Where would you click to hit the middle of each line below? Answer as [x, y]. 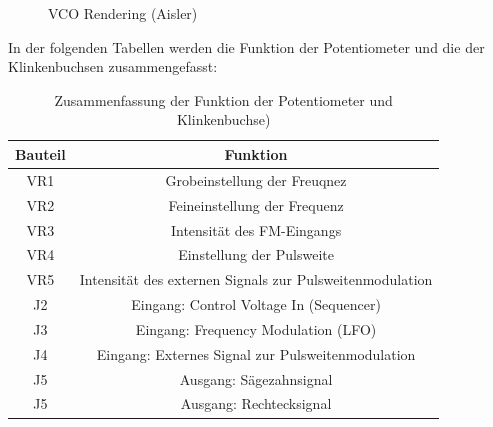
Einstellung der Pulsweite [256, 254]
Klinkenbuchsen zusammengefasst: [113, 66]
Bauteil [40, 153]
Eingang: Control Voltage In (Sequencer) [256, 304]
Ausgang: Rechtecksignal [256, 403]
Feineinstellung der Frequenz [256, 204]
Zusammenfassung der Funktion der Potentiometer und [223, 99]
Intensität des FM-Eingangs [256, 229]
